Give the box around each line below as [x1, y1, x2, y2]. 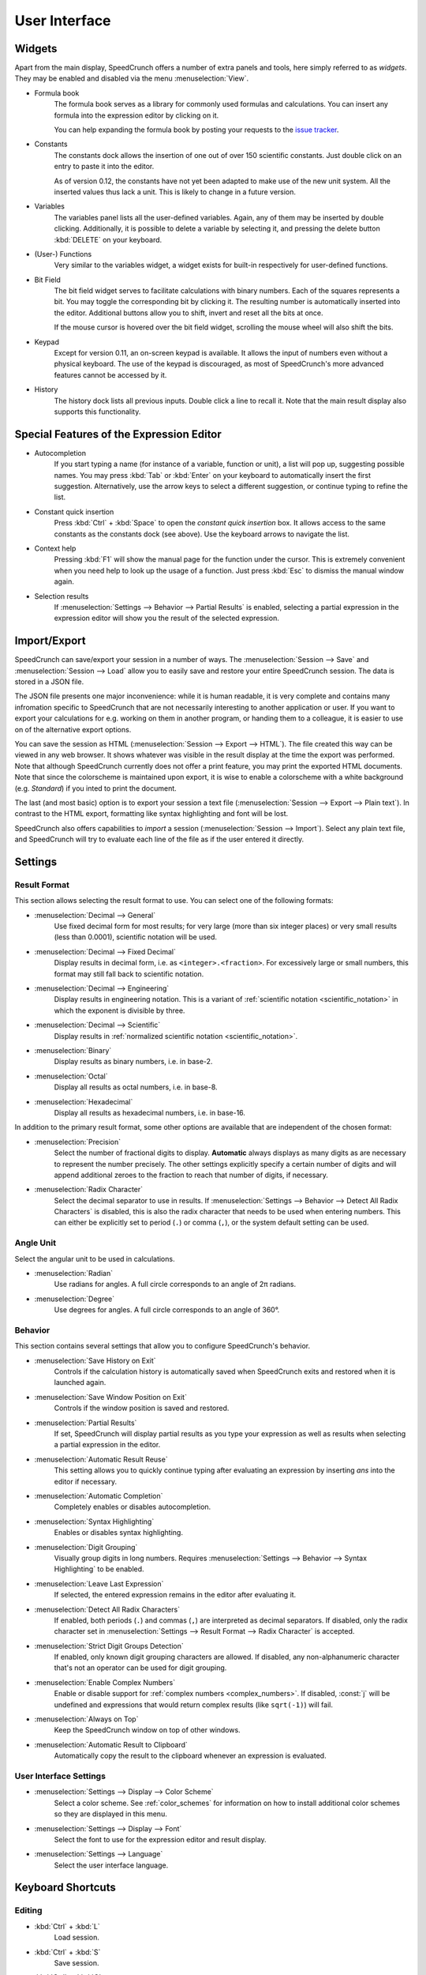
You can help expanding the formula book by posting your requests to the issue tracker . [54, 125, 339, 134]
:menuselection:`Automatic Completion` [34, 1491, 163, 1500]
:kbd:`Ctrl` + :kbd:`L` [34, 1921, 100, 1931]
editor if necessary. [54, 1477, 118, 1486]
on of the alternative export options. [14, 724, 132, 734]
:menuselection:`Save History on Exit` [34, 1356, 157, 1365]
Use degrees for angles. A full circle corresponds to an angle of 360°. [54, 1305, 280, 1315]
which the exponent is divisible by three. [54, 1006, 185, 1015]
